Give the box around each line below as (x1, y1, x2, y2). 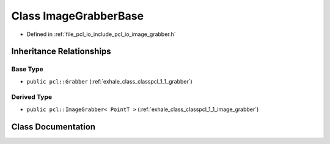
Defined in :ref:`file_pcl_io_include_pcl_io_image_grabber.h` (26, 31, 177, 38)
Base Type (11, 65, 43, 73)
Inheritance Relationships (11, 46, 111, 57)
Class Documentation (11, 121, 96, 132)
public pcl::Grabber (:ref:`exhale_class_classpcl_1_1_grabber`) (26, 77, 193, 85)
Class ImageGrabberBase (11, 9, 144, 23)
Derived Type (11, 93, 52, 101)
